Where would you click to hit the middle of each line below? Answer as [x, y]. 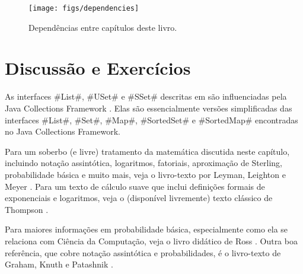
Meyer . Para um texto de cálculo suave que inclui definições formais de [135, 186]
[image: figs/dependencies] [84, 8]
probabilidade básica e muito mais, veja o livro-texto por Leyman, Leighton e [145, 174]
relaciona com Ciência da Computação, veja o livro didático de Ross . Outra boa [151, 240]
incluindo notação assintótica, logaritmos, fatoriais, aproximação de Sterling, [143, 163]
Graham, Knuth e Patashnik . [59, 264]
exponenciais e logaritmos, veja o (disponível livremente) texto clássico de [139, 198]
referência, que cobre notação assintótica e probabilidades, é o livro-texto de [143, 252]
